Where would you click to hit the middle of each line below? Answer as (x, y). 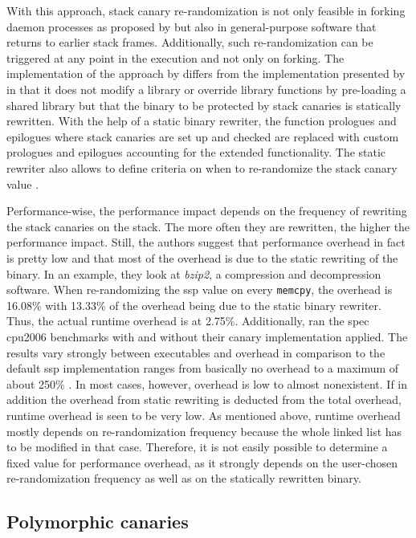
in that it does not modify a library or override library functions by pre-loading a (206, 89)
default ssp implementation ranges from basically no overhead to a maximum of (203, 368)
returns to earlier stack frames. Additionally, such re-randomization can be (190, 42)
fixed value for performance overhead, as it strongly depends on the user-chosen (202, 462)
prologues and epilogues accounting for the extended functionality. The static (196, 152)
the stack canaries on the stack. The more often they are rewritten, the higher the (208, 226)
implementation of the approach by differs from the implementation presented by (206, 73)
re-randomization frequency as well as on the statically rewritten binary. (184, 478)
